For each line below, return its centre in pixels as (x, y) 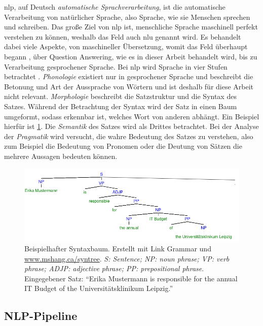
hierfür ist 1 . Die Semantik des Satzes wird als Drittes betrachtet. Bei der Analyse (131, 126)
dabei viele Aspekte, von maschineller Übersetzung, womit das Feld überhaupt (126, 46)
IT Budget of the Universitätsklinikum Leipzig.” (99, 288)
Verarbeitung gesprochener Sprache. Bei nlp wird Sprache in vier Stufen (116, 66)
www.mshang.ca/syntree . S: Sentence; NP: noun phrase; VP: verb (127, 258)
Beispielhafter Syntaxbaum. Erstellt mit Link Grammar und (118, 249)
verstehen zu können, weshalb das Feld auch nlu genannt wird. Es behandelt (123, 36)
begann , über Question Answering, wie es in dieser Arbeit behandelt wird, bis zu (131, 56)
